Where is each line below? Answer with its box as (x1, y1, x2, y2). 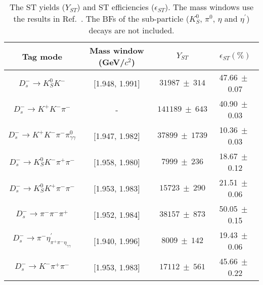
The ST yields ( (9, 1, 65, 13)
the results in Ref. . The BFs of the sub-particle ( (13, 13, 189, 24)
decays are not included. (89, 24, 174, 36)
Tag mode (22, 50, 62, 62)
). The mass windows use (165, 1, 254, 13)
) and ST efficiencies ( (77, 1, 155, 13)
